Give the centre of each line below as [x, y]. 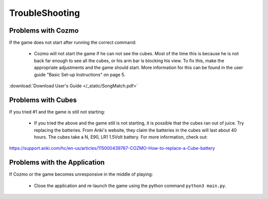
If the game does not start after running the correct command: [73, 43]
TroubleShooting [45, 13]
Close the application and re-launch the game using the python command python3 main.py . [130, 186]
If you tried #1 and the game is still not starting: [57, 112]
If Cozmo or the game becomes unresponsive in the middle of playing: [81, 174]
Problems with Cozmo [44, 31]
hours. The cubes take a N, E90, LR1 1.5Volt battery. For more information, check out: [121, 137]
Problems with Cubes [43, 100]
